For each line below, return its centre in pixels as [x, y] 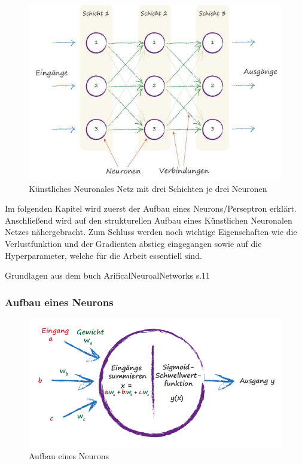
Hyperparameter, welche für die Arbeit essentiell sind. [103, 255]
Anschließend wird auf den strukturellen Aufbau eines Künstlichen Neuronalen [149, 220]
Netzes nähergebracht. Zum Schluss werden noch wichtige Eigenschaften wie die [151, 232]
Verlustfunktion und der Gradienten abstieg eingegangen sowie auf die [133, 244]
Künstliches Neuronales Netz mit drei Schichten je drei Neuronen [148, 188]
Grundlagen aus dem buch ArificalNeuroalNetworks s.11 [108, 275]
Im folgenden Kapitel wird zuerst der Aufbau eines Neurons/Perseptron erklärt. [151, 208]
